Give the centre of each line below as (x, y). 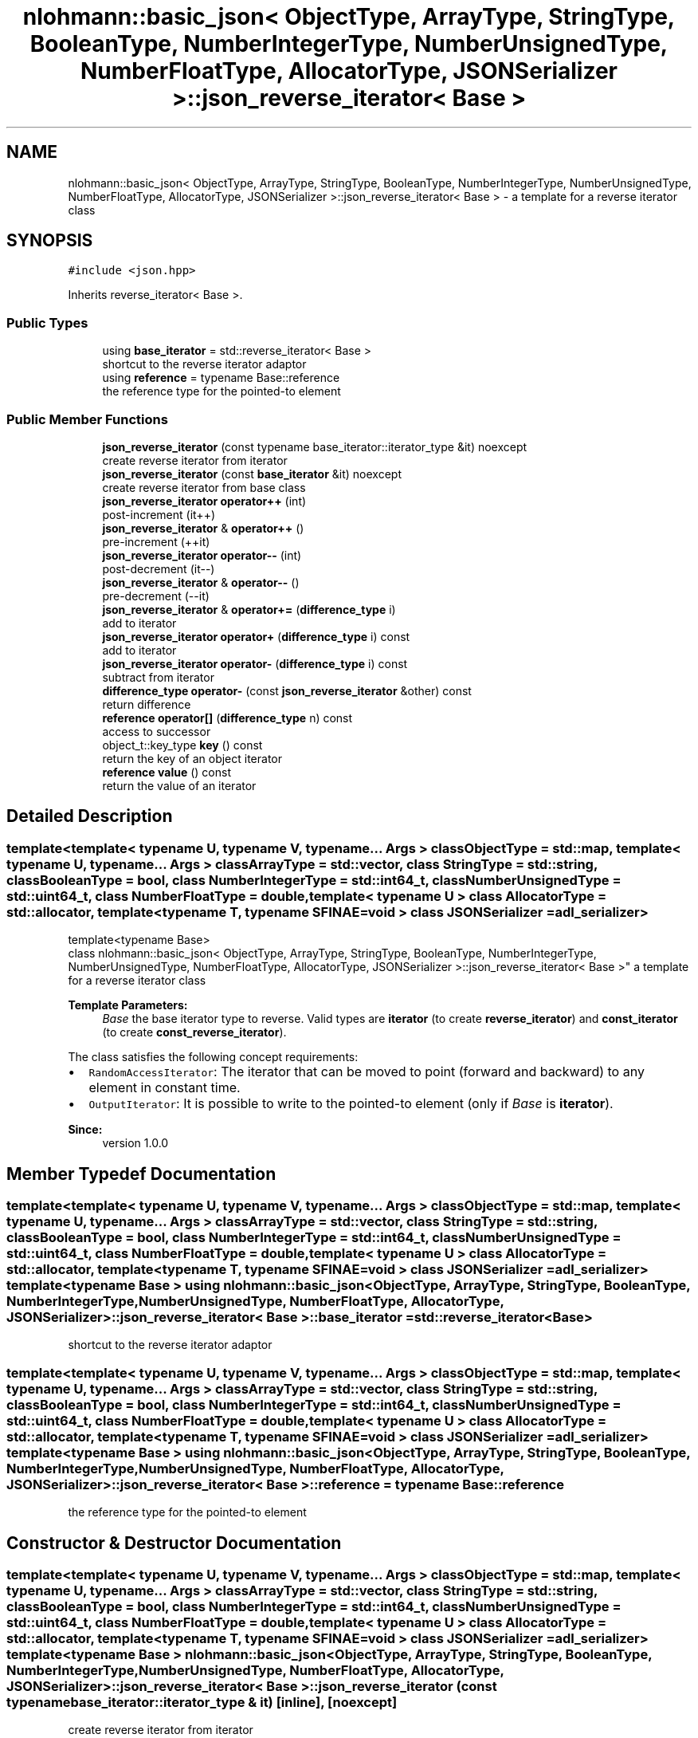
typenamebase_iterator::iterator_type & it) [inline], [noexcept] (202, 1702)
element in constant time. (165, 1088)
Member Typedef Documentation (141, 1174)
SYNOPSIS (50, 241)
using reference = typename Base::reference (221, 378)
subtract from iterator (158, 677)
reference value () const (167, 772)
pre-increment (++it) (156, 541)
